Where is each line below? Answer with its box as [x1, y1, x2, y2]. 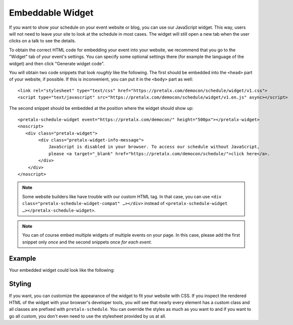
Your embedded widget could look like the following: [9, 267, 115, 273]
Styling [9, 280, 32, 288]
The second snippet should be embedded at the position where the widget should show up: [9, 105, 194, 111]
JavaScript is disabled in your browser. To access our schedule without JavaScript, [48, 144, 260, 150]
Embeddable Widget [9, 7, 94, 18]
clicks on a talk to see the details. [9, 38, 76, 44]
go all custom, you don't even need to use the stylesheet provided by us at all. [9, 313, 167, 319]
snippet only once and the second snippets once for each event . [22, 239, 152, 245]
